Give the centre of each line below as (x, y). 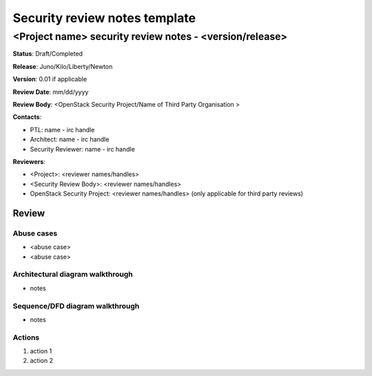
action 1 (41, 351)
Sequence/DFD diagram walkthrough (76, 306)
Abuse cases (35, 233)
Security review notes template (104, 18)
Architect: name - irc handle (70, 139)
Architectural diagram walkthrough (73, 274)
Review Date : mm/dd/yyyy (51, 92)
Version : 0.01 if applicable (50, 79)
